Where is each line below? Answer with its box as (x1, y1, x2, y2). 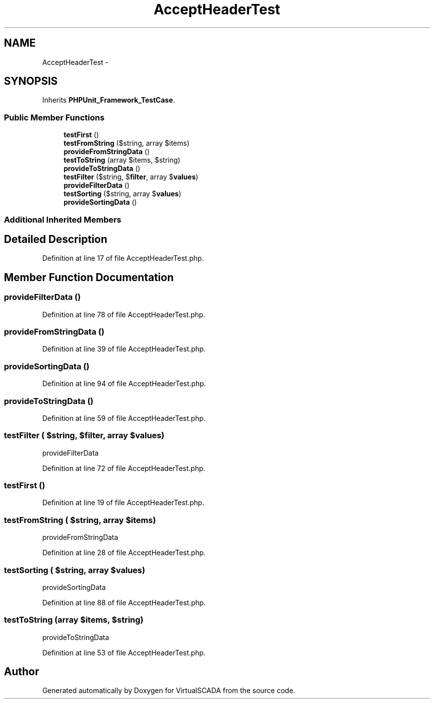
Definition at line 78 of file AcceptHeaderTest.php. (42, 310, 206, 319)
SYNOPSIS (4, 75, 58, 88)
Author (4, 665, 39, 678)
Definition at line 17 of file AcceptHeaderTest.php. (42, 254, 204, 263)
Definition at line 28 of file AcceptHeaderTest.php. (42, 548, 206, 557)
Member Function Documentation (4, 271, 174, 284)
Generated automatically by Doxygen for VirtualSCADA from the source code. (42, 686, 295, 695)
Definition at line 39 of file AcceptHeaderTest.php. (42, 345, 206, 353)
